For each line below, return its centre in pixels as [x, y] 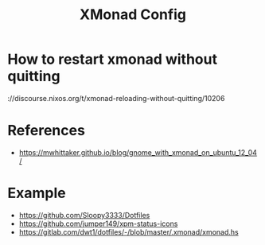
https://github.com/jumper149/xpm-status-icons [98, 224]
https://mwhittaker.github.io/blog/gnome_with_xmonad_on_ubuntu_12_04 [138, 152]
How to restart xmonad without [113, 59]
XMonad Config [133, 15]
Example [37, 193]
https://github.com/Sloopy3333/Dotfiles [84, 215]
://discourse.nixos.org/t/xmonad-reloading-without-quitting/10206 [116, 98]
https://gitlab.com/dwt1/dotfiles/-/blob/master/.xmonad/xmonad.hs [129, 231]
